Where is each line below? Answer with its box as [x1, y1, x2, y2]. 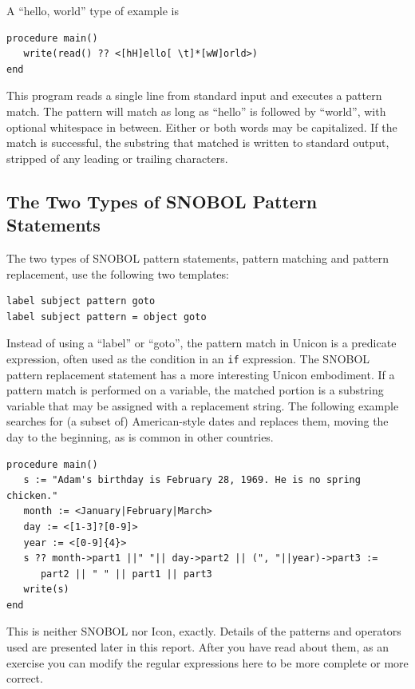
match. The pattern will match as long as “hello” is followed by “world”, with [6, 102, 386, 119]
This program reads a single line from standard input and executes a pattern [6, 87, 382, 104]
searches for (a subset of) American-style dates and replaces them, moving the [6, 413, 389, 430]
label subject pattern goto [6, 295, 156, 307]
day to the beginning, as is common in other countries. [6, 428, 274, 445]
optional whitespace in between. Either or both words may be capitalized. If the [6, 118, 397, 135]
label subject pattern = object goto [6, 311, 207, 323]
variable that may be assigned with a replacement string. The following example [6, 397, 399, 414]
